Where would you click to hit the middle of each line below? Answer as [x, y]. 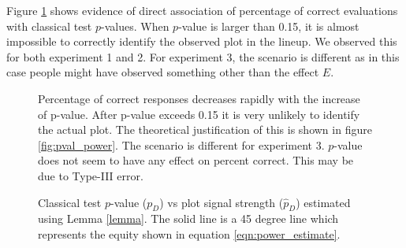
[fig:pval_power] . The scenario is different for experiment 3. [181, 144]
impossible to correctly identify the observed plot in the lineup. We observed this [202, 41]
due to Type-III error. [91, 175]
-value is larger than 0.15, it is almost [269, 26]
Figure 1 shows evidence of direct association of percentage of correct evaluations [202, 10]
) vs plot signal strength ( [222, 202]
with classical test [49, 26]
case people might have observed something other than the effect [163, 72]
